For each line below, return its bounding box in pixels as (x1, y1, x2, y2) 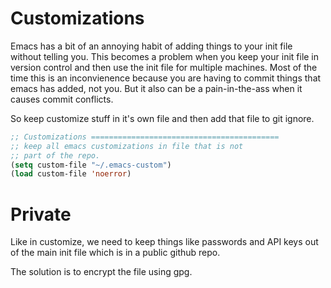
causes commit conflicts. (10, 93, 114, 105)
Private (10, 203, 72, 226)
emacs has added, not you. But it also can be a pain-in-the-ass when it (10, 82, 303, 94)
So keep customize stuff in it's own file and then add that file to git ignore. (10, 112, 315, 124)
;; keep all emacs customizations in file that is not (10, 141, 244, 151)
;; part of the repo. (10, 150, 101, 161)
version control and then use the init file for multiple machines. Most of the (10, 61, 318, 73)
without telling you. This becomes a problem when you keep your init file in (10, 50, 320, 62)
